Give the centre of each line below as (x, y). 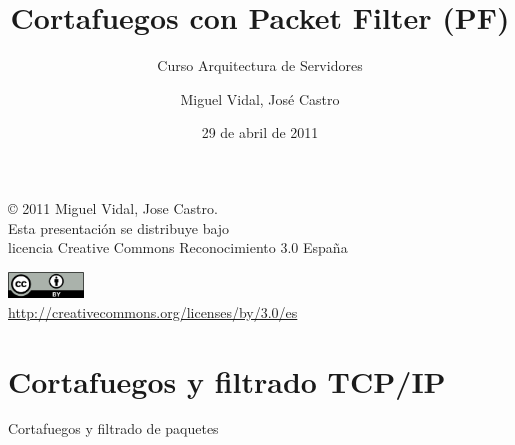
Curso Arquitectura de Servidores (260, 65)
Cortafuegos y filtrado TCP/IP (227, 380)
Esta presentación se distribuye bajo (119, 227)
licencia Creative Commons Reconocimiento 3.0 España (178, 247)
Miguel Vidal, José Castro (260, 98)
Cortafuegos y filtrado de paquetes (113, 428)
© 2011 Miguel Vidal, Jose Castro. (113, 207)
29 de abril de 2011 (260, 132)
